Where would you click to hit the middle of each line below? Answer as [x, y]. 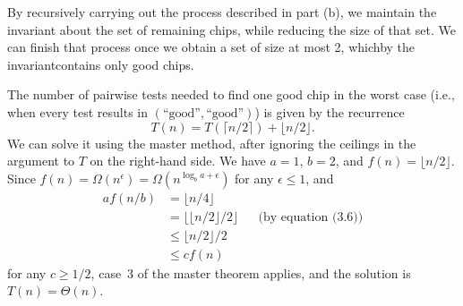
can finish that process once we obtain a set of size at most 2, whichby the [211, 47]
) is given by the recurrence [330, 111]
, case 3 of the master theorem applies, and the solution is [251, 272]
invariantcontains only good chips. [101, 64]
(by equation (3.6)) [311, 217]
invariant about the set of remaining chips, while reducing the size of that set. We [231, 29]
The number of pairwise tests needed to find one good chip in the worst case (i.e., [231, 94]
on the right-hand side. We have [178, 161]
